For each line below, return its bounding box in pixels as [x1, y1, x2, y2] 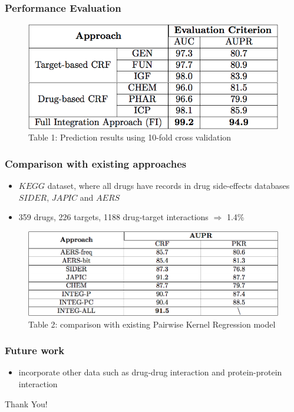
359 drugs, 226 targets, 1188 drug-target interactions [18, 211, 209, 223]
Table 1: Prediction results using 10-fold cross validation [28, 131, 232, 143]
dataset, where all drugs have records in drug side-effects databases [47, 179, 290, 191]
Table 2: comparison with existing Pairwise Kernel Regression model [28, 318, 276, 330]
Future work [5, 343, 65, 358]
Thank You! [5, 397, 48, 410]
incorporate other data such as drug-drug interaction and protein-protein [18, 366, 282, 378]
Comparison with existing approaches [5, 156, 187, 171]
